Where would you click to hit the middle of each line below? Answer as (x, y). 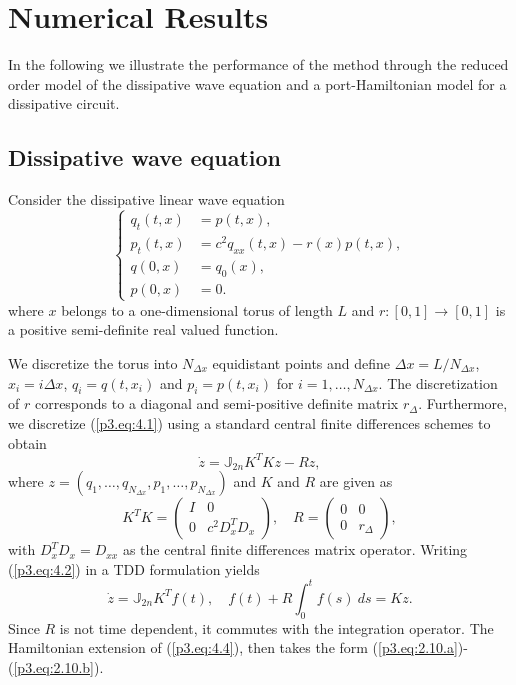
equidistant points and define (301, 362)
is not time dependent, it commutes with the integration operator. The (276, 627)
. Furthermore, (463, 403)
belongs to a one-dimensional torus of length (197, 309)
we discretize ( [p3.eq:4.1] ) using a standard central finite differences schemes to (249, 422)
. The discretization (438, 382)
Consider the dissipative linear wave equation (146, 199)
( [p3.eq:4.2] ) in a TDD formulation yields (134, 568)
